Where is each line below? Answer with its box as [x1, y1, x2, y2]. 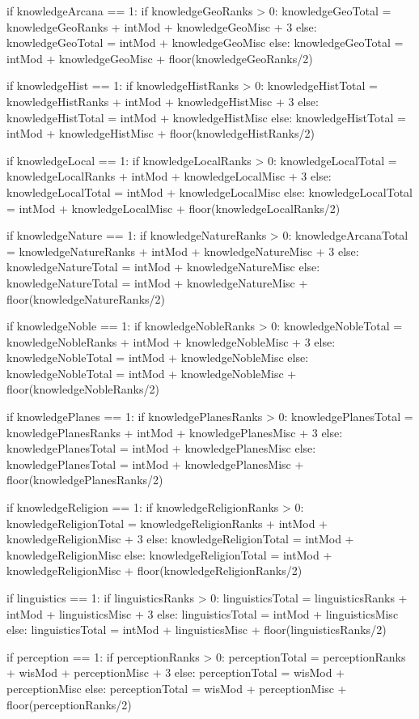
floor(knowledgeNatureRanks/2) [6, 290, 165, 307]
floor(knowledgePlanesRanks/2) [6, 471, 163, 488]
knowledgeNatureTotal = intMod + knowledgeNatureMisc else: [6, 258, 320, 275]
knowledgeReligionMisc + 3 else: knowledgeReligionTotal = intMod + [6, 530, 354, 547]
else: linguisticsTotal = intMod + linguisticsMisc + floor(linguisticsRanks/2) [6, 621, 387, 638]
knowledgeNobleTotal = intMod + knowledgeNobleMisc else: [6, 349, 309, 366]
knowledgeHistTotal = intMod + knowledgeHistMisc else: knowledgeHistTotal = [6, 108, 406, 126]
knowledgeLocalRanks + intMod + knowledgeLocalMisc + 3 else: [6, 168, 332, 185]
